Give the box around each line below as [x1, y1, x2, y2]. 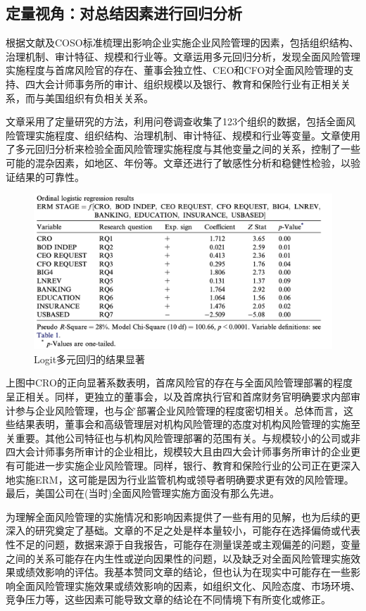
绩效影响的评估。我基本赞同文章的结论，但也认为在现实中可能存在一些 [25, 565, 351, 579]
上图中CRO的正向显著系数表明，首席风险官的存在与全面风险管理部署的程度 [6, 375, 353, 390]
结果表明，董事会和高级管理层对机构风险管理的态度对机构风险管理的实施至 [15, 417, 360, 432]
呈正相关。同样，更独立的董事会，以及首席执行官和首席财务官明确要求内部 [6, 389, 351, 404]
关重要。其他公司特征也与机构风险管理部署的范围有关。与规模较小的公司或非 [6, 430, 360, 445]
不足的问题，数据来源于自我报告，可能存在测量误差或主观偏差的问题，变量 [15, 536, 360, 551]
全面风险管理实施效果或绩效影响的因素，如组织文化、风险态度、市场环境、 [15, 578, 360, 593]
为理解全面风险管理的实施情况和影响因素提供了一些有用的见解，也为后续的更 [6, 509, 360, 524]
